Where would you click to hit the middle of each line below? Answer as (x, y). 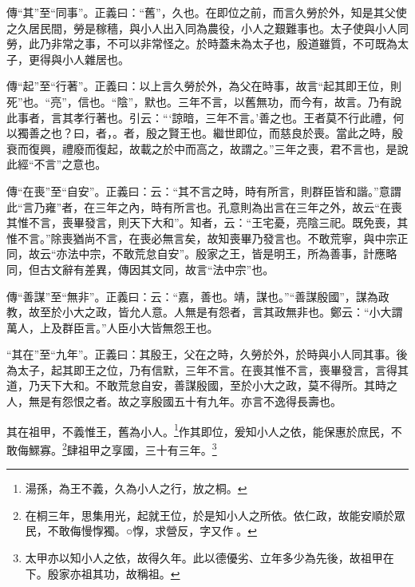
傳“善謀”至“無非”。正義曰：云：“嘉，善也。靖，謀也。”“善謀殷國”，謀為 (192, 296)
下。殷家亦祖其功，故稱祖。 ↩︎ (103, 573)
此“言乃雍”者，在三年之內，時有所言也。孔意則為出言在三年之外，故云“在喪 (204, 206)
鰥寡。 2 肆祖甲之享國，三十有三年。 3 (123, 448)
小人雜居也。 (95, 59)
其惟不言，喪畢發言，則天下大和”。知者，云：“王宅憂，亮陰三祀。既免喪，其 (207, 222)
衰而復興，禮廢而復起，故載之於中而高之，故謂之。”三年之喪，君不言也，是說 (207, 148)
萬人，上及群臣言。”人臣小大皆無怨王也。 (113, 327)
